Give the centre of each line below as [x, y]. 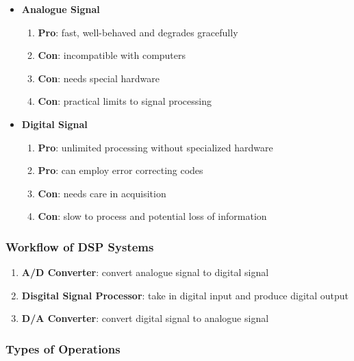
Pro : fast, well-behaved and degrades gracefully [138, 32]
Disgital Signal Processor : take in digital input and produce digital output [185, 295]
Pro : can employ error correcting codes [121, 170]
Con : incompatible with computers [112, 55]
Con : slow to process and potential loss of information [152, 216]
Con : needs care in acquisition [102, 193]
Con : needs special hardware [99, 78]
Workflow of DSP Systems [80, 246]
